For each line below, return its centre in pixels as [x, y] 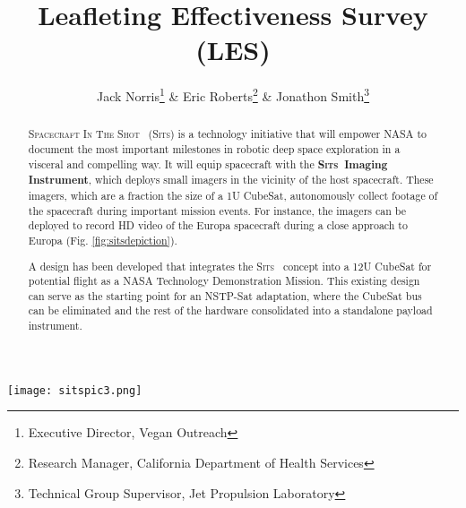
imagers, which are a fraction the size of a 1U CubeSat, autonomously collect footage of [233, 195]
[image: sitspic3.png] [75, 390]
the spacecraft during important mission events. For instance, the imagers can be [217, 210]
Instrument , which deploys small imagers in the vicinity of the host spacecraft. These [231, 180]
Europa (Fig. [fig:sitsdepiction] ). [103, 240]
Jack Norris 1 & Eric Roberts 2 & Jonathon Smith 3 [233, 95]
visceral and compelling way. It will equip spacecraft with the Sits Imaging [208, 164]
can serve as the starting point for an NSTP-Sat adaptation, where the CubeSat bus [225, 295]
